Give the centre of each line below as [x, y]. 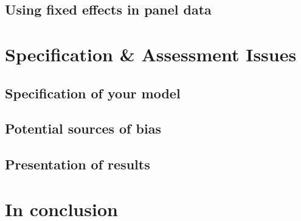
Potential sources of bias [83, 128]
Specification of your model [93, 93]
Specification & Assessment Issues [151, 54]
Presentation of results [78, 164]
